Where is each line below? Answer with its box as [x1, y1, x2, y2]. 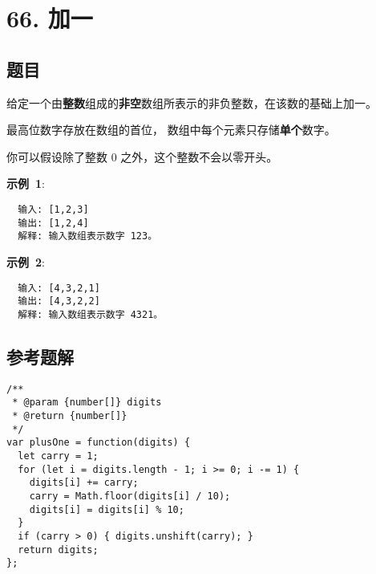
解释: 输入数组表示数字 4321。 [18, 308, 164, 320]
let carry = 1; [18, 450, 99, 462]
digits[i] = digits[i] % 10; [29, 503, 184, 515]
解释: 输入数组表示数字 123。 [18, 230, 158, 242]
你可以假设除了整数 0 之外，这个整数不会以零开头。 [6, 148, 278, 165]
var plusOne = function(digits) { [6, 437, 191, 449]
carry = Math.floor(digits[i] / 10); [29, 490, 231, 502]
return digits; [18, 543, 99, 556]
